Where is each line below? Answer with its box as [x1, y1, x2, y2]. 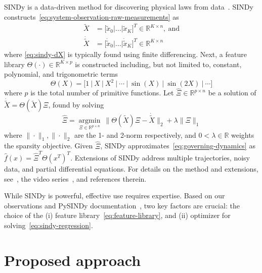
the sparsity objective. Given [4, 140, 93, 151]
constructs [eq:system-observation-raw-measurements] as [4, 11, 179, 22]
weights [231, 129, 254, 140]
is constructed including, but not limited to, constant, [75, 59, 242, 69]
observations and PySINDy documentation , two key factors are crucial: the [4, 200, 240, 210]
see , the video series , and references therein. [4, 173, 147, 184]
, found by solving [48, 99, 104, 110]
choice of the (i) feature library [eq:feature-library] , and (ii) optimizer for [4, 210, 231, 221]
